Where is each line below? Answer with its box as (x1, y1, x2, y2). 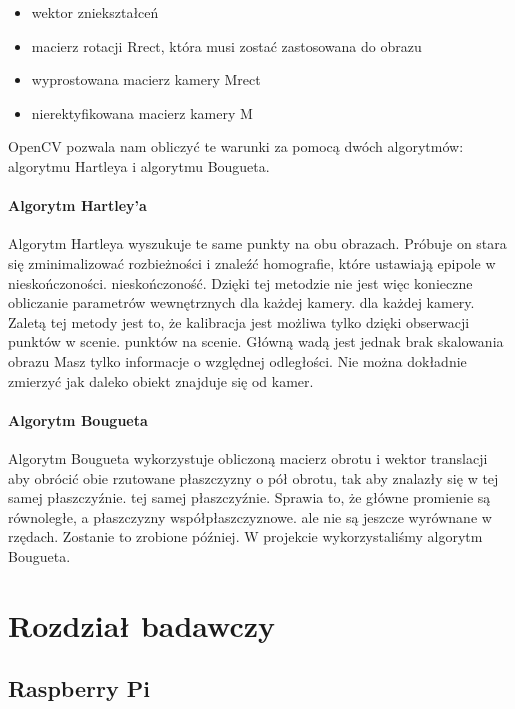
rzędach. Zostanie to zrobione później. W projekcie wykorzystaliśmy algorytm (8, 526, 483, 547)
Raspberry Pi (8, 673, 150, 704)
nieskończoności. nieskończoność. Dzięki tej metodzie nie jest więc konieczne (8, 272, 473, 293)
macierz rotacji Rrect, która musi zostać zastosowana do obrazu (31, 35, 422, 56)
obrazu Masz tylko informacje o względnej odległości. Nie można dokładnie (8, 350, 467, 371)
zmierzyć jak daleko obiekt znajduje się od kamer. (8, 370, 314, 391)
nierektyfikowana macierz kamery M (31, 102, 253, 123)
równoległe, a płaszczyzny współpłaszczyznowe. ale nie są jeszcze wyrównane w (8, 506, 492, 527)
